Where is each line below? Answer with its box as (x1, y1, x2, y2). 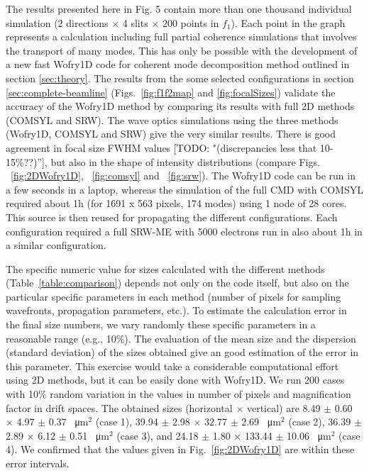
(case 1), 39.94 (95, 414, 158, 429)
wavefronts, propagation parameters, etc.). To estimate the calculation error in (6, 303, 347, 318)
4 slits (122, 15, 148, 30)
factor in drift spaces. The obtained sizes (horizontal (6, 400, 233, 415)
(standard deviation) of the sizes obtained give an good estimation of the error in (6, 345, 359, 360)
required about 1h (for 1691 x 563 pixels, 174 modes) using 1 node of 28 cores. (6, 196, 347, 211)
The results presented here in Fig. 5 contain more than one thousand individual (6, 1, 352, 16)
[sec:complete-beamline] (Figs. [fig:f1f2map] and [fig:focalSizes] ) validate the (6, 84, 336, 99)
